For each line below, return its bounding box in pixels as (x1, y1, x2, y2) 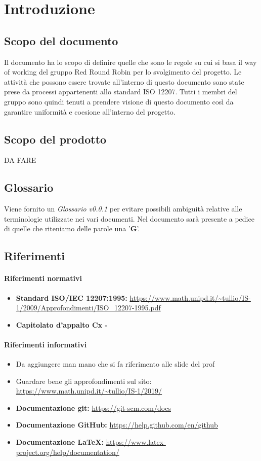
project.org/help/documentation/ (16, 446, 119, 457)
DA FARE (4, 155, 36, 165)
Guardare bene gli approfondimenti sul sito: (16, 375, 152, 386)
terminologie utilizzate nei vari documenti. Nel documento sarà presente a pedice (4, 213, 254, 224)
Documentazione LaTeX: (16, 437, 104, 447)
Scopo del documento (4, 32, 118, 48)
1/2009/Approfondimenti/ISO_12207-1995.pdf (16, 302, 161, 313)
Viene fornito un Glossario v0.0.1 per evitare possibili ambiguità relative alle (4, 203, 242, 214)
